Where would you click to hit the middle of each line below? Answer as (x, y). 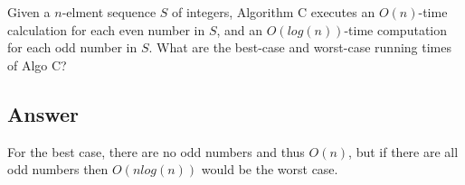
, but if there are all (403, 151)
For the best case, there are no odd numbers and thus (156, 151)
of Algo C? (37, 65)
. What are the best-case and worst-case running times (300, 47)
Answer (43, 113)
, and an (240, 29)
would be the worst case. (270, 169)
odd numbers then (58, 169)
